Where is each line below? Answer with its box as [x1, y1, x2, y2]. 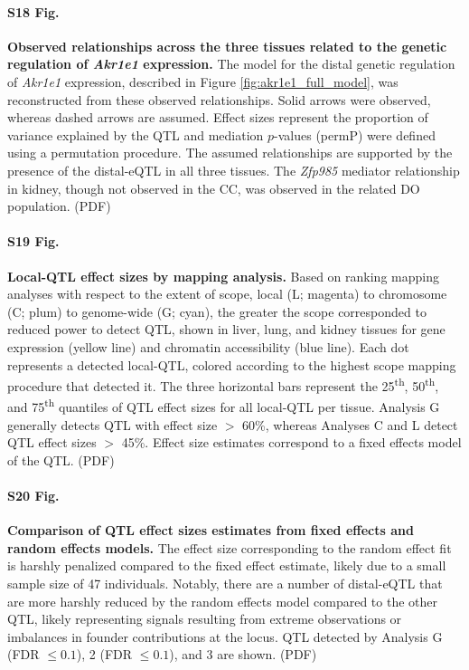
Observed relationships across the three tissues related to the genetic [7, 36, 447, 55]
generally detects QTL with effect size [7, 415, 218, 434]
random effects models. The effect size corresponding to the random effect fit [7, 538, 452, 557]
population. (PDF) [7, 196, 111, 215]
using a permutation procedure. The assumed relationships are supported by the [7, 143, 453, 162]
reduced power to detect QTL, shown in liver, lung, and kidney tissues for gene [7, 320, 446, 339]
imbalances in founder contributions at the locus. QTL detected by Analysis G [7, 627, 443, 646]
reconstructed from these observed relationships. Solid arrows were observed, [7, 90, 431, 109]
